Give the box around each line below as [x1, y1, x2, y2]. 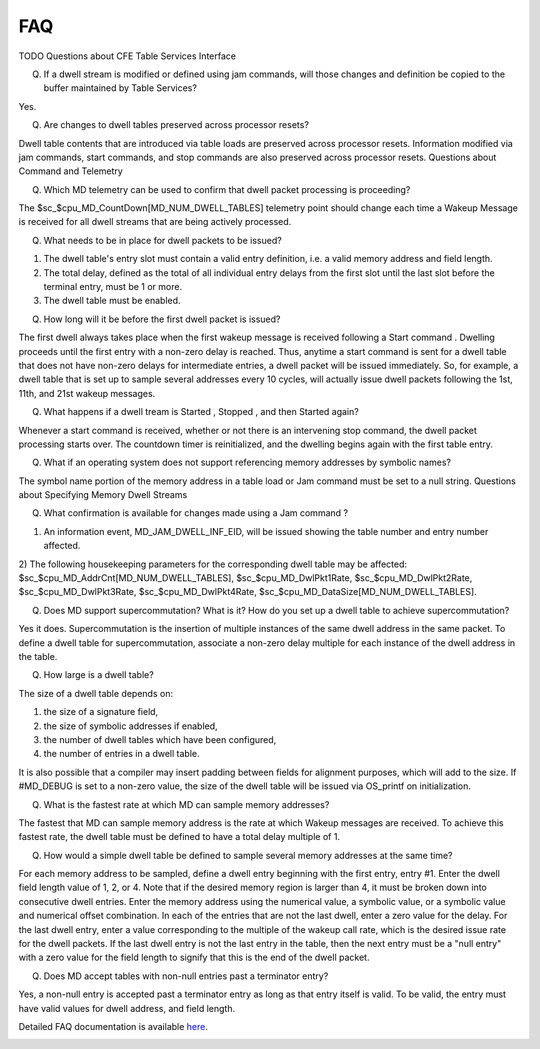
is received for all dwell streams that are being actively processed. [18, 216, 292, 228]
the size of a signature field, [43, 706, 159, 718]
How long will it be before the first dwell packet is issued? [43, 313, 281, 325]
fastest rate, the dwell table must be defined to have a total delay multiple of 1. [18, 831, 340, 843]
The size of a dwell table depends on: [18, 687, 174, 699]
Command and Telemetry [18, 165, 124, 177]
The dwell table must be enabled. [43, 295, 181, 307]
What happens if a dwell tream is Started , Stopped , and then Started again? [43, 406, 359, 418]
